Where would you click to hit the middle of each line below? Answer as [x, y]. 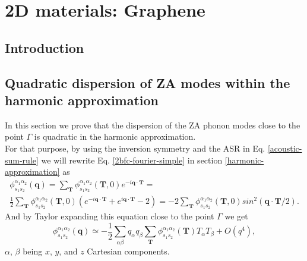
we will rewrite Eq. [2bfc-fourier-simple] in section [132, 160]
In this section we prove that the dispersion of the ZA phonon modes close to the [153, 125]
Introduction [45, 47]
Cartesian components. [128, 251]
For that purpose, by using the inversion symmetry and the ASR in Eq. [135, 148]
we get [236, 216]
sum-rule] [22, 160]
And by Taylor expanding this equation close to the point [110, 216]
